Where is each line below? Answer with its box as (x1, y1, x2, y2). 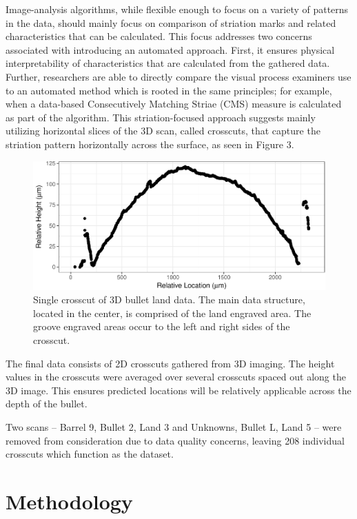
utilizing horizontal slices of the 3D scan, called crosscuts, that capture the (6, 123, 320, 138)
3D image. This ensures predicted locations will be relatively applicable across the (6, 383, 351, 397)
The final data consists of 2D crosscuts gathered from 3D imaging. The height (6, 356, 335, 370)
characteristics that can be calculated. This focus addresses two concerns (6, 29, 312, 43)
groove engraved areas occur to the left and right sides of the (33, 319, 290, 334)
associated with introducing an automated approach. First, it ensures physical (6, 42, 335, 57)
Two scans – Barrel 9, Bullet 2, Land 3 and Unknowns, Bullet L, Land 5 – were (6, 419, 342, 434)
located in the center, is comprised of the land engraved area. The (33, 305, 312, 320)
